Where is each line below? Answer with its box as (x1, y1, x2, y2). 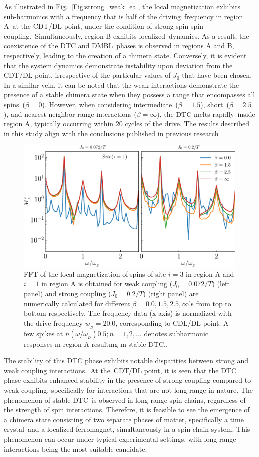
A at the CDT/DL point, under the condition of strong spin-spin (4, 21, 203, 31)
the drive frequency (24, 317, 83, 328)
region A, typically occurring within (4, 118, 114, 129)
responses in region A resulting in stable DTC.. (24, 339, 168, 349)
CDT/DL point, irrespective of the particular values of (4, 70, 171, 80)
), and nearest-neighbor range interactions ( (4, 109, 137, 119)
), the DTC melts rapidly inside (157, 109, 255, 119)
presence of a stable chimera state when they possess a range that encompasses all (4, 89, 255, 100)
